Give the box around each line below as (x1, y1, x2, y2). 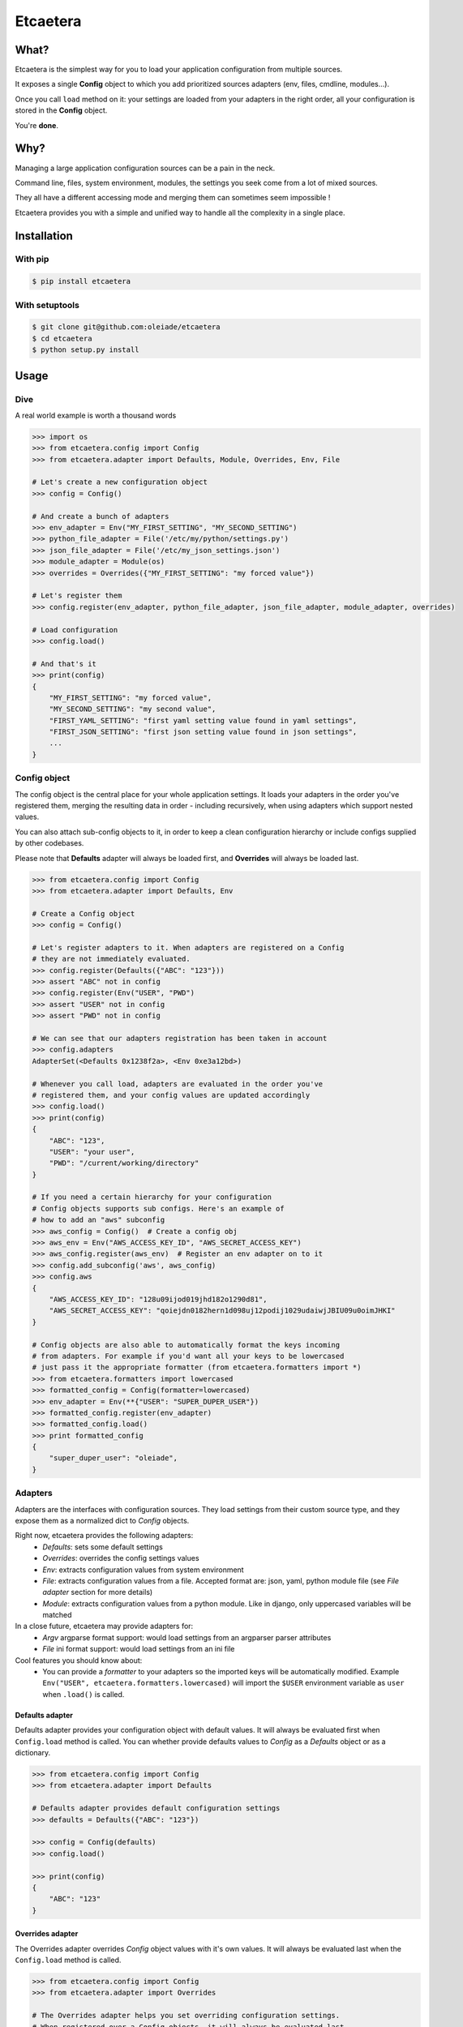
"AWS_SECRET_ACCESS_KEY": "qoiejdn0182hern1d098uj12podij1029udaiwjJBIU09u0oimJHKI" (49, 1306, 397, 1315)
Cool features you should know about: (15, 1655, 143, 1665)
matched (42, 1610, 72, 1620)
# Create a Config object (32, 909, 135, 918)
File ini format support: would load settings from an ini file (42, 1644, 235, 1654)
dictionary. (15, 1748, 51, 1757)
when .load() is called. (42, 1689, 125, 1699)
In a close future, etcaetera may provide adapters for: (15, 1622, 194, 1631)
